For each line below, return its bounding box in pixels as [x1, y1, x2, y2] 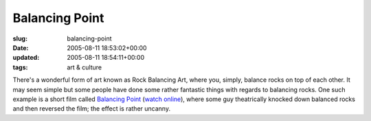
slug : [12, 34, 27, 43]
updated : [12, 54, 40, 62]
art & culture [67, 63, 102, 71]
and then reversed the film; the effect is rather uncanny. [12, 104, 171, 113]
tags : [12, 63, 28, 71]
